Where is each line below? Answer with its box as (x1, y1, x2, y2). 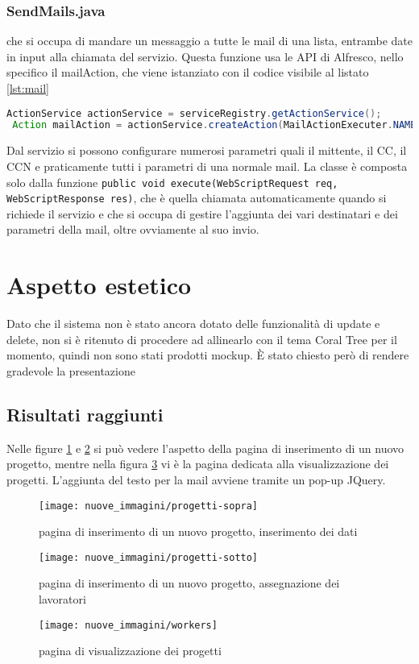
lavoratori (39, 591, 86, 608)
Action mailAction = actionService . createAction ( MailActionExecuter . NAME (12, 119, 417, 131)
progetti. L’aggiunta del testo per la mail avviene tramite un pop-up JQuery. (6, 471, 386, 488)
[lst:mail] (6, 80, 49, 96)
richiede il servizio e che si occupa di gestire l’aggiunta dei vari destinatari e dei (6, 205, 398, 222)
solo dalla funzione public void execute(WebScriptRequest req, (6, 173, 338, 190)
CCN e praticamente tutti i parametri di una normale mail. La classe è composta (6, 157, 408, 174)
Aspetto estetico (6, 268, 192, 301)
